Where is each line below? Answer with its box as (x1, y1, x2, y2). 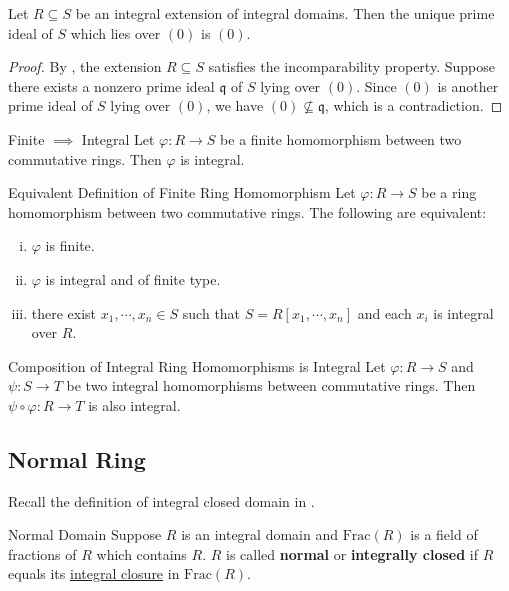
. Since (356, 75, 397, 96)
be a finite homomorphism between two (220, 128, 462, 149)
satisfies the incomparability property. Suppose (208, 56, 495, 77)
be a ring (421, 182, 477, 203)
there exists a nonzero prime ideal (8, 75, 215, 96)
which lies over (70, 22, 161, 43)
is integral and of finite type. (45, 268, 221, 289)
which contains (96, 543, 187, 564)
